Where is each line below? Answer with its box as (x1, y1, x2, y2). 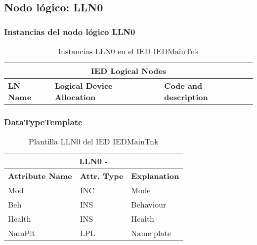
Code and (164, 80, 203, 91)
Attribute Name (8, 170, 72, 182)
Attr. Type (80, 170, 124, 182)
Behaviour (131, 199, 167, 210)
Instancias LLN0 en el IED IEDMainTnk (58, 45, 199, 57)
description (164, 91, 208, 103)
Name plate (131, 227, 171, 239)
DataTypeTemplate (4, 115, 83, 128)
